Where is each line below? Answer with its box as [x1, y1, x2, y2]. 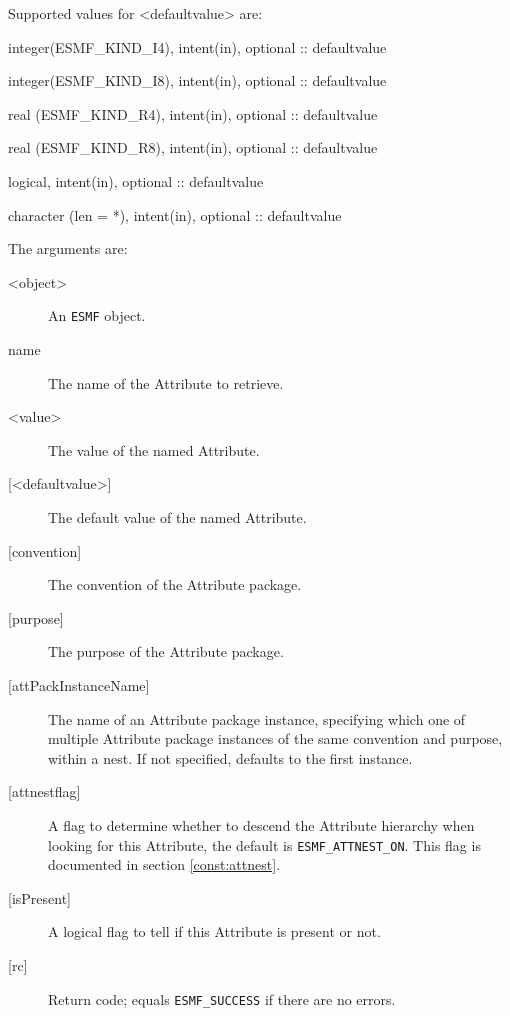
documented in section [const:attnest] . [48, 854, 281, 875]
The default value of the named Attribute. [48, 506, 307, 527]
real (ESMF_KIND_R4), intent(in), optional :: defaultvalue [8, 103, 378, 124]
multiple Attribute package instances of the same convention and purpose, [48, 728, 503, 749]
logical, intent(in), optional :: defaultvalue [8, 170, 264, 191]
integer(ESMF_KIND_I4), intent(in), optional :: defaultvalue [8, 36, 387, 57]
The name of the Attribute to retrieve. [48, 372, 284, 393]
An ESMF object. [48, 305, 146, 326]
